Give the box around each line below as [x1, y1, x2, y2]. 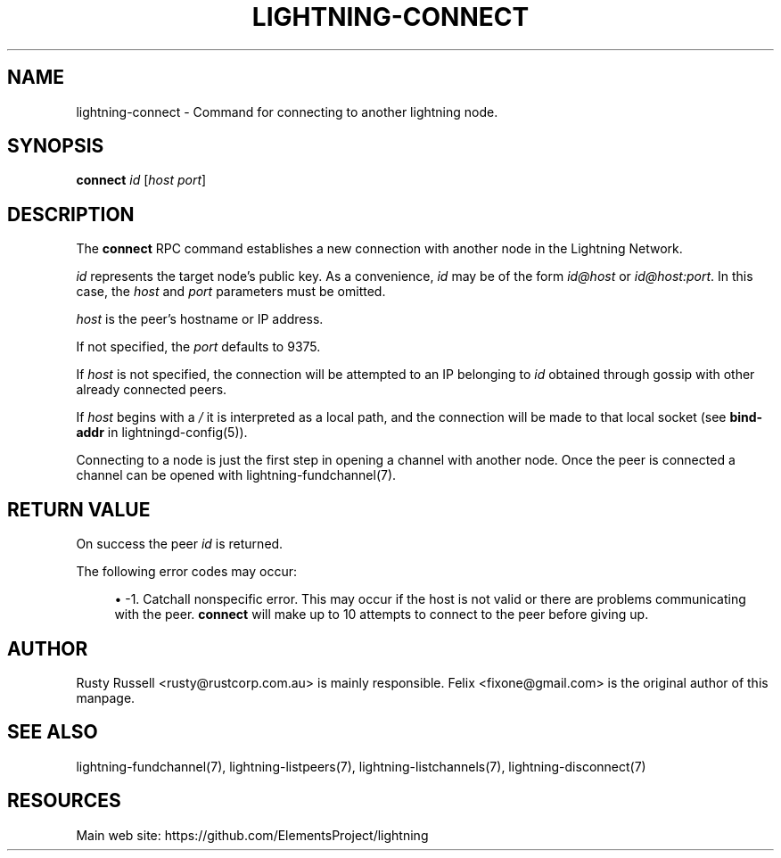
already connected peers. [76, 382, 227, 398]
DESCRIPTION [7, 202, 135, 226]
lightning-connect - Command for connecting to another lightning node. [76, 103, 498, 120]
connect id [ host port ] [76, 172, 207, 188]
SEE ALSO [7, 721, 98, 744]
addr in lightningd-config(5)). [76, 425, 248, 441]
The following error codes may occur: [76, 564, 297, 580]
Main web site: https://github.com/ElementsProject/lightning [76, 827, 429, 843]
